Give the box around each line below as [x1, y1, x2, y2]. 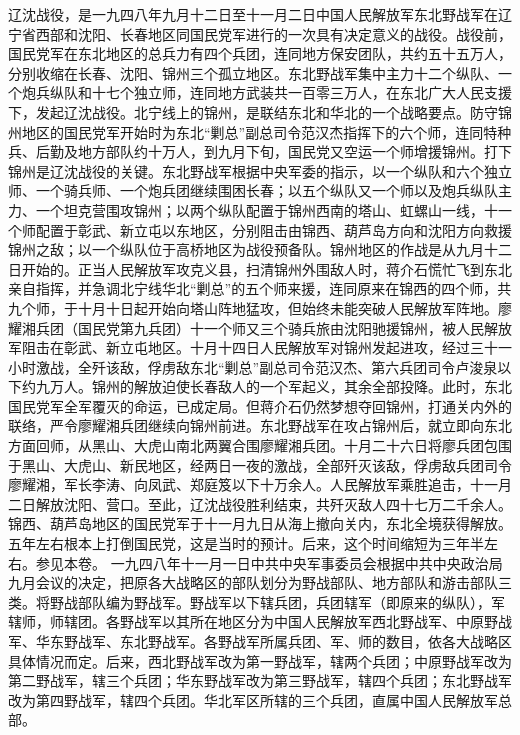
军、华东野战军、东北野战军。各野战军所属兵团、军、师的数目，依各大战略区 [8, 631, 512, 651]
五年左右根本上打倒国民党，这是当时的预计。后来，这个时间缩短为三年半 [8, 533, 484, 554]
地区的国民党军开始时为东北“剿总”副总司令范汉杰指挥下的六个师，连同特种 [21, 121, 512, 142]
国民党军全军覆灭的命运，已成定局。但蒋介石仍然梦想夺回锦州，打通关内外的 [8, 395, 512, 416]
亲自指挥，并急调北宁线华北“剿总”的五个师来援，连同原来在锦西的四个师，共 [8, 278, 512, 299]
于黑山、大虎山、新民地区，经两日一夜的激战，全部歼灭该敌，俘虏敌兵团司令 [8, 454, 512, 475]
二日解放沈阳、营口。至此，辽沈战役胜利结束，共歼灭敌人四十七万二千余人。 [8, 493, 512, 514]
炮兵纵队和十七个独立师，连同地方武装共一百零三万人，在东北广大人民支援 [21, 82, 512, 103]
